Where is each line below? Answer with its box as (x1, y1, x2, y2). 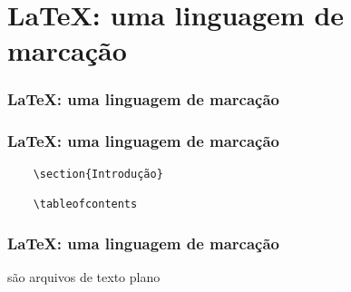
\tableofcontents (33, 197, 138, 210)
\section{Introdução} (33, 167, 163, 180)
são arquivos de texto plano (7, 267, 161, 286)
